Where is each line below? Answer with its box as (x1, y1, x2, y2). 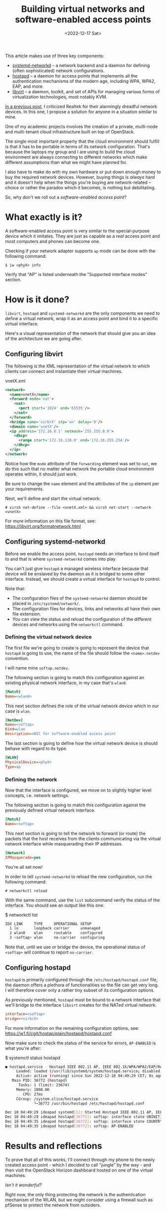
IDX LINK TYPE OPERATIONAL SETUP (5, 921, 92, 927)
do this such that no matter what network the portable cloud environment (5, 466, 154, 472)
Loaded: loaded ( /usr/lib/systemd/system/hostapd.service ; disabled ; (16, 1069, 163, 1074)
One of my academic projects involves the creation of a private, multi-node (5, 123, 158, 129)
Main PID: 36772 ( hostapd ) (11, 1078, 68, 1083)
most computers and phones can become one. (5, 238, 100, 244)
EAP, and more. (12, 83, 44, 89)
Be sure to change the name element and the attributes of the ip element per (5, 481, 160, 486)
